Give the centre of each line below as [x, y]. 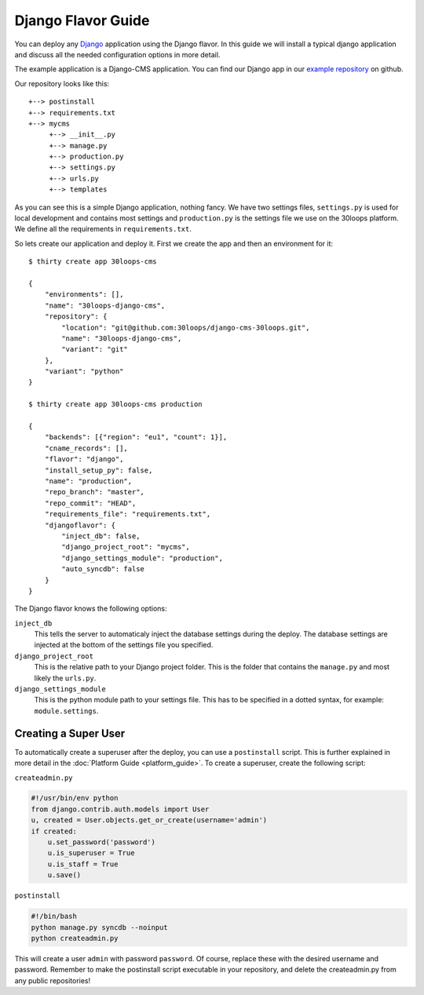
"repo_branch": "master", [95, 492]
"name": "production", [88, 481]
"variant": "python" [84, 372]
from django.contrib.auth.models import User [120, 809]
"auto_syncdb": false [103, 569]
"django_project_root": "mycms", [126, 547]
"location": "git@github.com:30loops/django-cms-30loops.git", [186, 327]
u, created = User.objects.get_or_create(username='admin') [149, 820]
